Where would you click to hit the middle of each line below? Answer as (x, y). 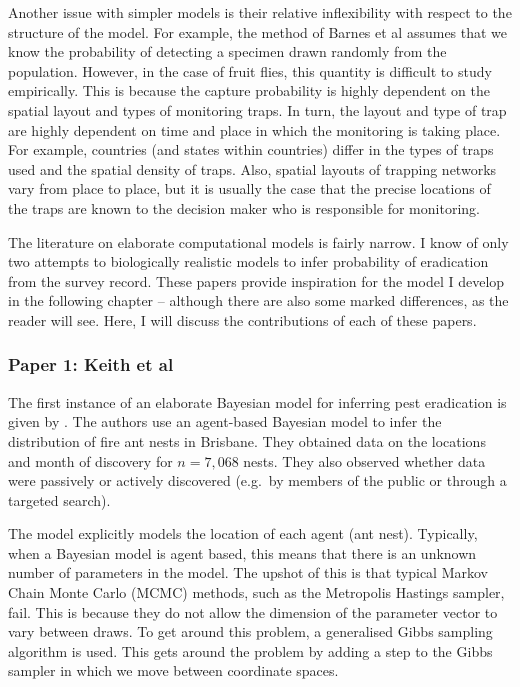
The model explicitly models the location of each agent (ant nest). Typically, (243, 533)
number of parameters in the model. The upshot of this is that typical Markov (248, 572)
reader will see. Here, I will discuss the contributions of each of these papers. (242, 319)
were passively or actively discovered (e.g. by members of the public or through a (257, 480)
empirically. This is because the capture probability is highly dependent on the (249, 90)
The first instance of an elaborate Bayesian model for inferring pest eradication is (257, 401)
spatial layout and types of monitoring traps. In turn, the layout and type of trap (257, 109)
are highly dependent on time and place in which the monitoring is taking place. (254, 129)
